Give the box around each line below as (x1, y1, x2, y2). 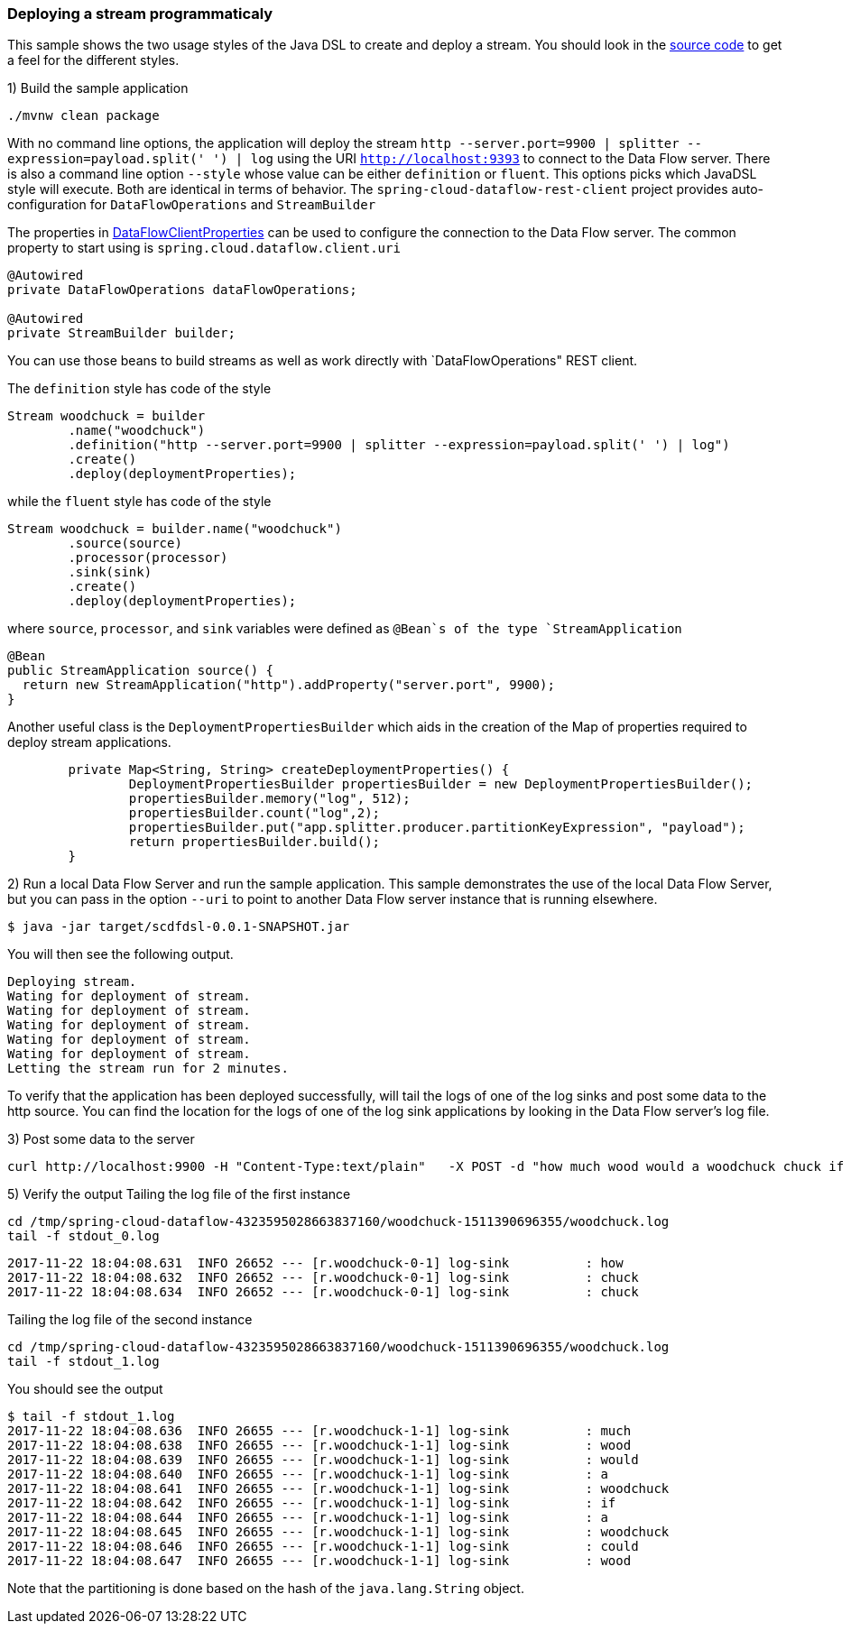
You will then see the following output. (7, 946, 234, 963)
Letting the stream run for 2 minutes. (7, 1061, 289, 1076)
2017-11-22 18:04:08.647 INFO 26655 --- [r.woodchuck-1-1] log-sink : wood (7, 1553, 632, 1569)
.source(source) (68, 536, 182, 551)
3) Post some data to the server (7, 1131, 195, 1147)
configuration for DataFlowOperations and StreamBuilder (7, 197, 376, 213)
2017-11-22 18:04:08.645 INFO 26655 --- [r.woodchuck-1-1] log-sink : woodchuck (7, 1525, 670, 1540)
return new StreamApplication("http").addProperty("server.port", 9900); (22, 677, 555, 693)
